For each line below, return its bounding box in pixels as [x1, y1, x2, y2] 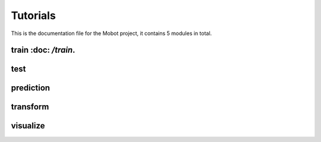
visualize [11, 121, 45, 131]
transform [11, 102, 49, 112]
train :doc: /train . [11, 45, 75, 55]
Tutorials [11, 9, 56, 22]
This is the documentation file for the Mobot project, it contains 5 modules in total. [11, 30, 212, 37]
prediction [11, 83, 51, 93]
